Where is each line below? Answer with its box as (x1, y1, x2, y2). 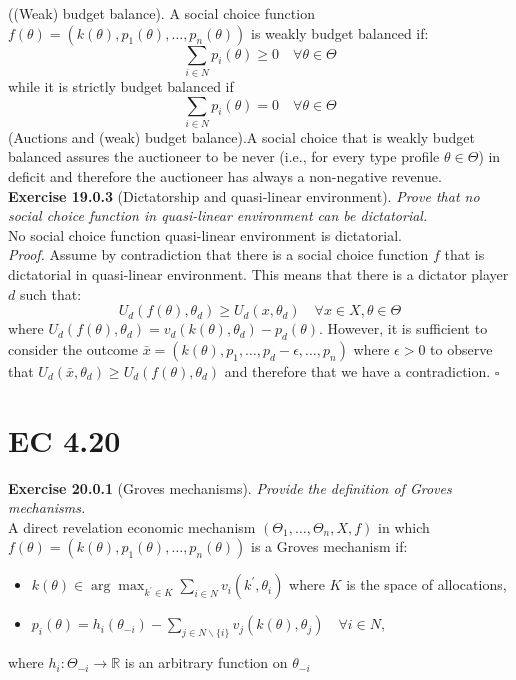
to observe (430, 338, 493, 359)
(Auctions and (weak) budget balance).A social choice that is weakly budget (8, 126, 475, 147)
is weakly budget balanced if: (251, 22, 429, 43)
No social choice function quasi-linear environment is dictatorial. (8, 224, 402, 245)
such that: (19, 283, 82, 304)
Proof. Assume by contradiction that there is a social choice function (8, 244, 429, 265)
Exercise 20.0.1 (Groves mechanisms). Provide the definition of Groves (8, 477, 452, 498)
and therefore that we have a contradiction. (224, 360, 491, 381)
